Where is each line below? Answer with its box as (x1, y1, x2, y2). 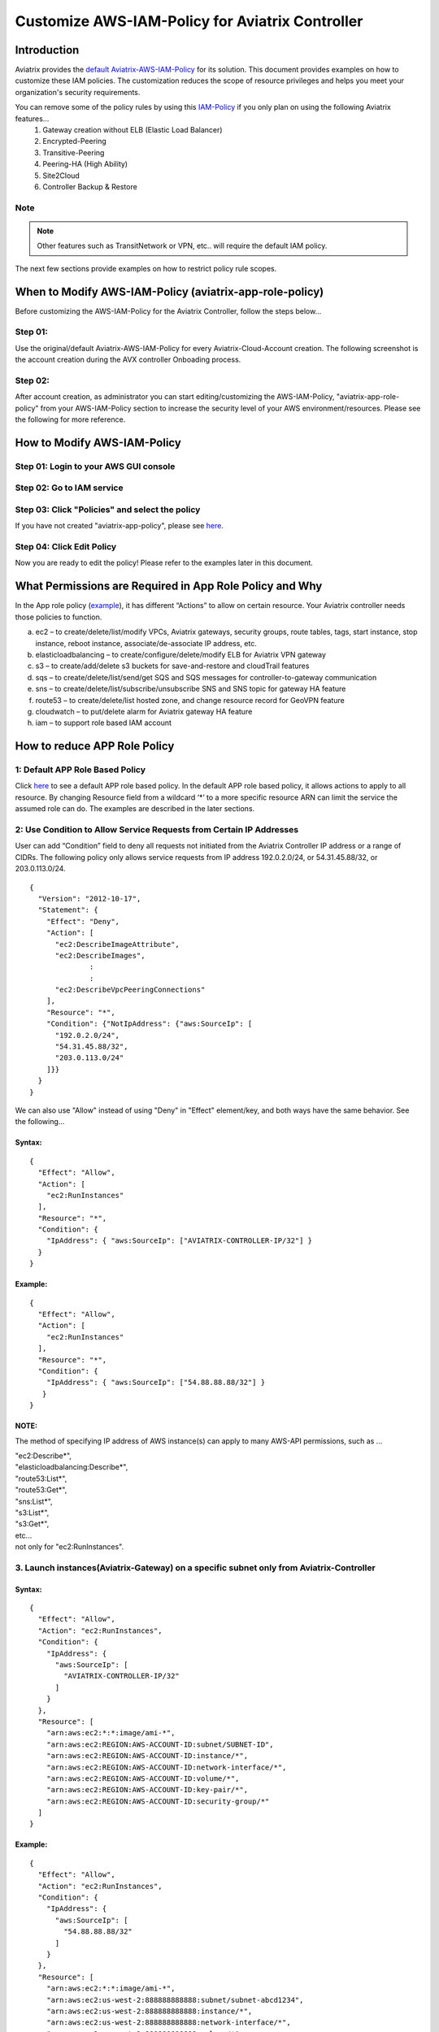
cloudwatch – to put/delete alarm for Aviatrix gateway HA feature (35, 706, 253, 716)
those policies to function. (15, 612, 102, 622)
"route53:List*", (15, 1474, 67, 1483)
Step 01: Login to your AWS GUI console (15, 460, 176, 471)
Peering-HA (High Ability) (42, 159, 128, 169)
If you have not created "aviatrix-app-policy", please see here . (15, 521, 224, 531)
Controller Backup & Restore (42, 181, 137, 191)
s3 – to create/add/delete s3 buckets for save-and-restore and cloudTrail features (35, 661, 310, 671)
